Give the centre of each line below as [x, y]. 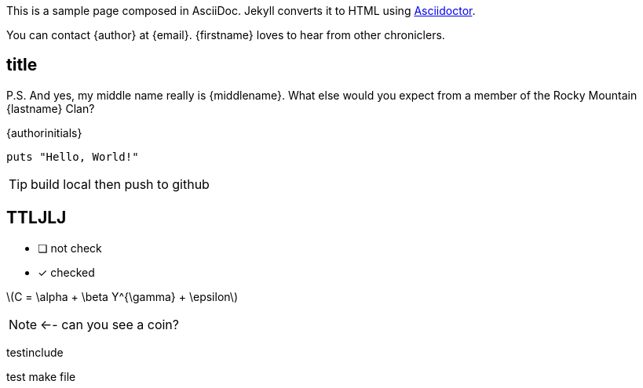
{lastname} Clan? [51, 108]
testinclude [35, 352]
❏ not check [70, 248]
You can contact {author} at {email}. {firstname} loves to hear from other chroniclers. [226, 35]
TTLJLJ [37, 218]
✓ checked [66, 272]
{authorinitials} [44, 132]
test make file [41, 376]
